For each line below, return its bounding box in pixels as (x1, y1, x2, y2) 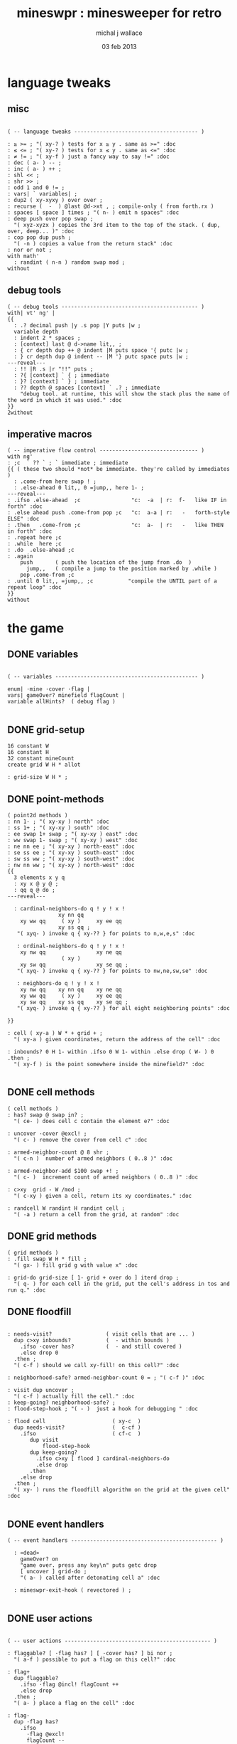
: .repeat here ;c (7, 534, 62, 541)
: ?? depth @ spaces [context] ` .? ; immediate (13, 384, 160, 391)
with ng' (7, 453, 33, 460)
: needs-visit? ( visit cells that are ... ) (7, 1331, 195, 1338)
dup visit (29, 1437, 59, 1444)
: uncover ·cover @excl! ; (7, 1129, 87, 1137)
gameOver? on (20, 1556, 59, 1563)
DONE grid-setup (7, 723, 85, 735)
